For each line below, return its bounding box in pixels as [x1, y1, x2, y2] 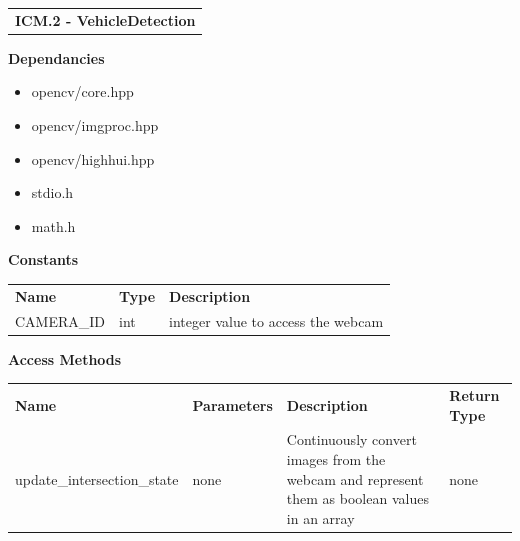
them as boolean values [286, 488, 429, 509]
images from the [286, 449, 386, 470]
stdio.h [31, 182, 74, 203]
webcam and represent [286, 468, 424, 489]
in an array [286, 507, 355, 528]
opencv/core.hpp [31, 81, 134, 102]
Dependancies [8, 47, 105, 68]
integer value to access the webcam [169, 310, 384, 331]
